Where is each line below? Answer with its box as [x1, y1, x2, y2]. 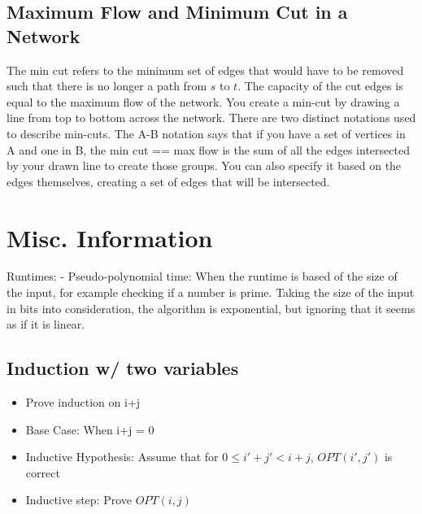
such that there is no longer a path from [7, 77, 207, 94]
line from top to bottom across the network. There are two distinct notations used [7, 109, 416, 126]
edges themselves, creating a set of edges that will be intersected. [7, 172, 330, 189]
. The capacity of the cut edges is [237, 77, 403, 94]
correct [25, 464, 60, 481]
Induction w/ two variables [7, 355, 239, 381]
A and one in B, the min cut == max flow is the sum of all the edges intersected [7, 141, 410, 158]
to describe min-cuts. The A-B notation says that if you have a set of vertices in [7, 124, 406, 142]
